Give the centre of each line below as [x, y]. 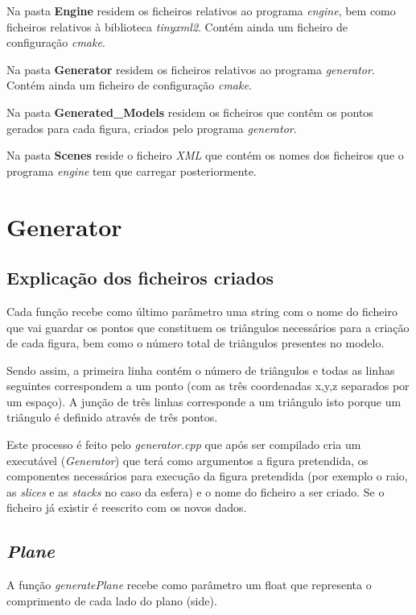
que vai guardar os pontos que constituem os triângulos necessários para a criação [208, 327]
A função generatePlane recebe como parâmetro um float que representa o [189, 585]
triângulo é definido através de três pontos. [112, 417]
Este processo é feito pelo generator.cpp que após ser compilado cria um [184, 445]
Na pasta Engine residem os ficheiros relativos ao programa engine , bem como [201, 10]
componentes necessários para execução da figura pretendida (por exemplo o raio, [207, 476]
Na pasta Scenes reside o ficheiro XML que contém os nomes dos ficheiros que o [205, 155]
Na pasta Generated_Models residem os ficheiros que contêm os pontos [190, 112]
